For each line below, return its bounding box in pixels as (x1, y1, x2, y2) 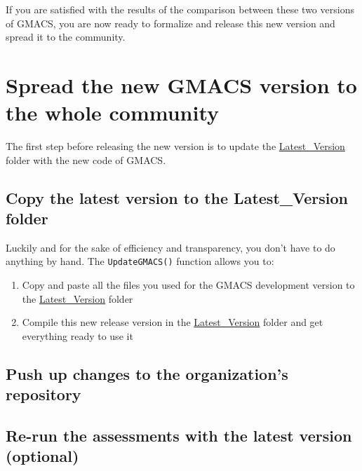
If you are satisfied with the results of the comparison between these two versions (6, 2, 354, 16)
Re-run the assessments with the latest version (6, 425, 352, 446)
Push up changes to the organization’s (6, 362, 288, 384)
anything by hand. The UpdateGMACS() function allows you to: (6, 254, 274, 268)
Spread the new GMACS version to (6, 70, 357, 99)
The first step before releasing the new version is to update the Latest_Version (6, 139, 345, 153)
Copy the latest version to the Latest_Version (6, 186, 348, 208)
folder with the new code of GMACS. (6, 152, 166, 167)
